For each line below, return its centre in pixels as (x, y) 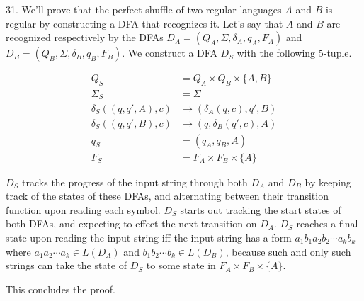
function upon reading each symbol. (83, 209)
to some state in (181, 265)
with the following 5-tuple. (294, 53)
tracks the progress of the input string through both (135, 182)
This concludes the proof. (61, 289)
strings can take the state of (66, 265)
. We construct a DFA (170, 53)
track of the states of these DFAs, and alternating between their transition (167, 196)
